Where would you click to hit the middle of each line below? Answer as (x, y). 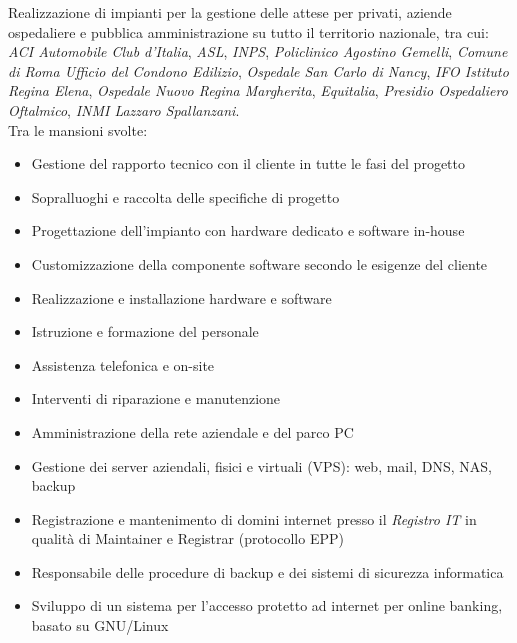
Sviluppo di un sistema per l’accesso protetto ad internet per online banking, (267, 605)
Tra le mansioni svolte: (78, 129)
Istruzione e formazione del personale (145, 331)
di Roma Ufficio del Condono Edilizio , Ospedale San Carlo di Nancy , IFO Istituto (258, 70)
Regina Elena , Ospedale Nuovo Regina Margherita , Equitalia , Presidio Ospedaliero (258, 90)
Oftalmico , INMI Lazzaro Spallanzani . (124, 109)
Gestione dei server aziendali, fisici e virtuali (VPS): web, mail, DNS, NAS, (261, 465)
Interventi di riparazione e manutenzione (156, 398)
